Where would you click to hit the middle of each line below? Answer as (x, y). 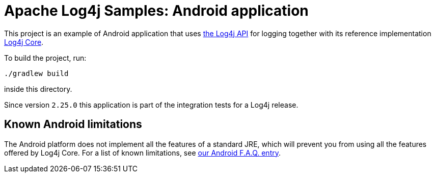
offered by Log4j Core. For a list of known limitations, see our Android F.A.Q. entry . (142, 153)
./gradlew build (36, 73)
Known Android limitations (73, 124)
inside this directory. (38, 89)
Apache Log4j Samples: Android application (156, 11)
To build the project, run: (45, 58)
